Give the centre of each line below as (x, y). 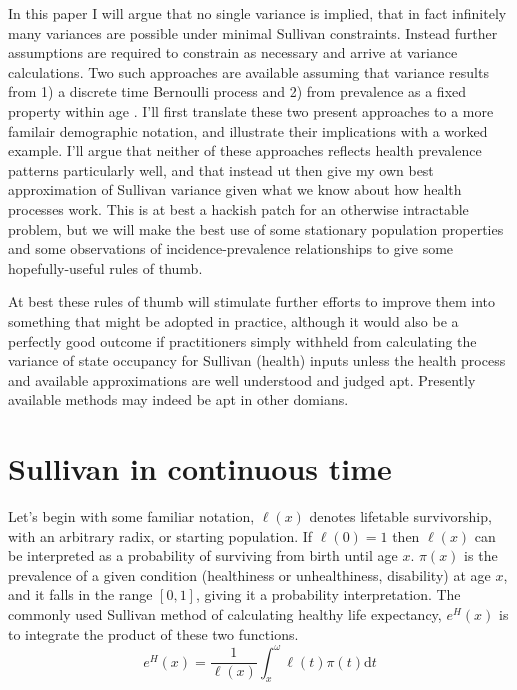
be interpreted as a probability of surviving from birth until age (203, 555)
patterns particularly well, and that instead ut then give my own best (221, 169)
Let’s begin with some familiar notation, (131, 516)
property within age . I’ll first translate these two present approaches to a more (251, 110)
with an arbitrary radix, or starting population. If (160, 535)
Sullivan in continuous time (200, 468)
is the (481, 555)
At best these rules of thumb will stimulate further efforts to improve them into (252, 301)
